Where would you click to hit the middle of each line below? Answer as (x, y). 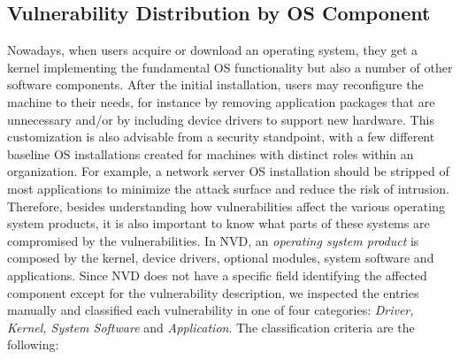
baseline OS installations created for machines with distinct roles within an (211, 153)
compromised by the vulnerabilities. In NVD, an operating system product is (213, 240)
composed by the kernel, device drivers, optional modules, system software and (221, 258)
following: (33, 344)
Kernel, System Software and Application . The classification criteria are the (211, 327)
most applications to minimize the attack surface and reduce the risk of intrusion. (228, 188)
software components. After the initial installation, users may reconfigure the (215, 84)
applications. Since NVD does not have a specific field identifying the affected (217, 275)
